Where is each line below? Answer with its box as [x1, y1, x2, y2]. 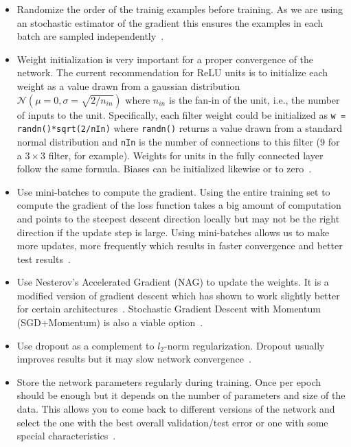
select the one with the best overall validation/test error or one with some [16, 415, 328, 429]
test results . [16, 251, 71, 266]
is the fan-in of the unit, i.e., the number [168, 92, 340, 106]
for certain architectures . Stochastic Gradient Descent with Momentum [16, 301, 321, 316]
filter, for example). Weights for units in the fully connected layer [48, 148, 324, 162]
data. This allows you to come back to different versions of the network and [16, 402, 335, 416]
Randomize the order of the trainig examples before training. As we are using [16, 2, 343, 16]
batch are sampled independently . [16, 29, 164, 43]
